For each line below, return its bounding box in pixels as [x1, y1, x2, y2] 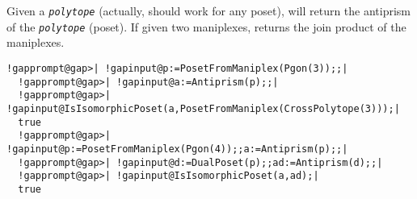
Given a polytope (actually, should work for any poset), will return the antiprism [6, 2, 411, 19]
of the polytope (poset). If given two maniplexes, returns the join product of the [6, 18, 406, 35]
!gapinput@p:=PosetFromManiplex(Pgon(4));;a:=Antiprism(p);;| [6, 143, 348, 155]
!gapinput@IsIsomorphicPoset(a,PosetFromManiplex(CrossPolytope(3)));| [6, 102, 400, 114]
